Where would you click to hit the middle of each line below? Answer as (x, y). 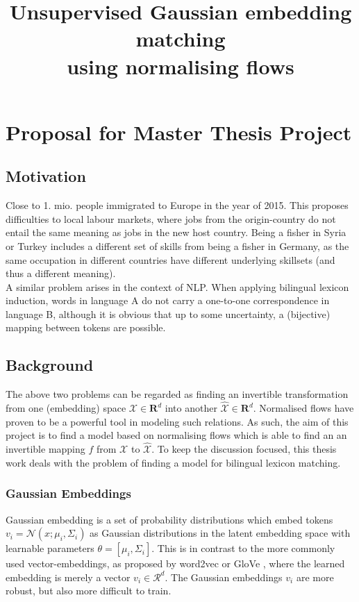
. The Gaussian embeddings (224, 577)
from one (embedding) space (66, 408)
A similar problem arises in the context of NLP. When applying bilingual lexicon (177, 286)
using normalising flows (181, 66)
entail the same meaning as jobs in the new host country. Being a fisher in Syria (176, 232)
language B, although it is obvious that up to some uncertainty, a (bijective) (168, 313)
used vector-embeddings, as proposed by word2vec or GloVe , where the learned (175, 563)
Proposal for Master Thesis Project (179, 132)
